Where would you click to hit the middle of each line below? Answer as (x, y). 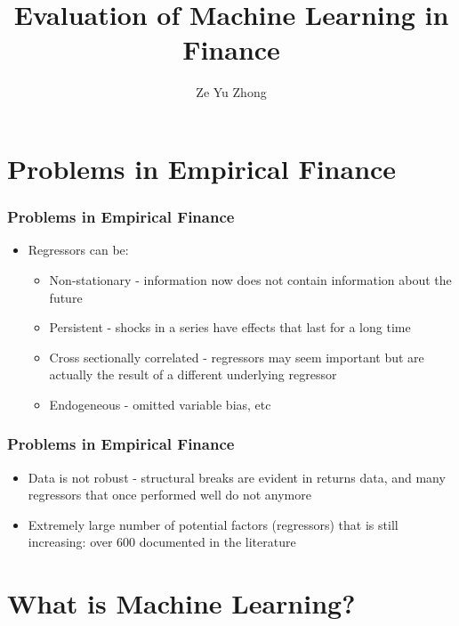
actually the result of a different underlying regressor (193, 374)
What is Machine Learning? (181, 603)
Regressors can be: (78, 250)
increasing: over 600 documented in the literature (162, 542)
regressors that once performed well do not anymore (169, 495)
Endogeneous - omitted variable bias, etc (160, 404)
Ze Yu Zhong (231, 92)
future (66, 297)
